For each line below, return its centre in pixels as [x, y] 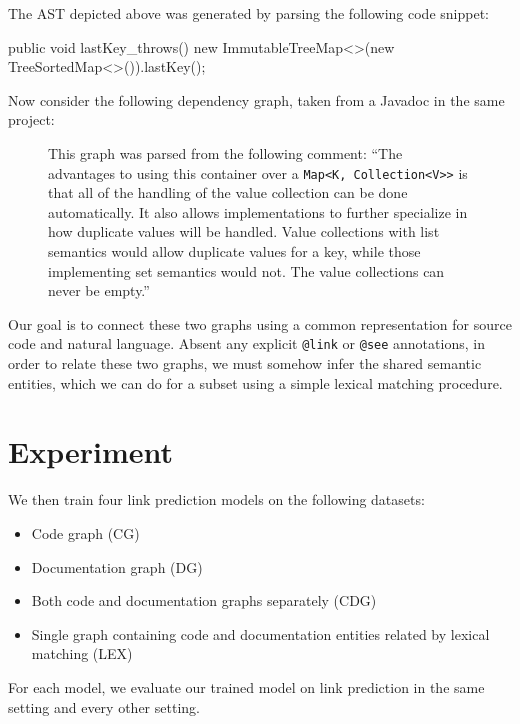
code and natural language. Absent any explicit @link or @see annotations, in [246, 343]
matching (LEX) [82, 653]
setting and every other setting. [104, 706]
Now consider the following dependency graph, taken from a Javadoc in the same [256, 99]
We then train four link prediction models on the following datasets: [216, 499]
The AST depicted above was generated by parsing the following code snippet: [248, 13]
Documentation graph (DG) [117, 566]
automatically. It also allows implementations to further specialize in [258, 211]
